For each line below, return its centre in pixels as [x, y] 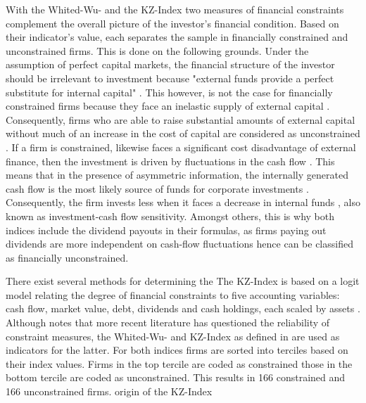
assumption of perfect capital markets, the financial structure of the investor [170, 64]
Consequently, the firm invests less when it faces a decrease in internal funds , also [183, 202]
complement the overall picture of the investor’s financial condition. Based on [172, 23]
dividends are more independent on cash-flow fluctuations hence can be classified [179, 244]
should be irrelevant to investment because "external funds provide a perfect [170, 78]
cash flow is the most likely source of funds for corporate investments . [157, 188]
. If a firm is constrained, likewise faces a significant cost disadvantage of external [181, 147]
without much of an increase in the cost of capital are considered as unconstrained [183, 133]
